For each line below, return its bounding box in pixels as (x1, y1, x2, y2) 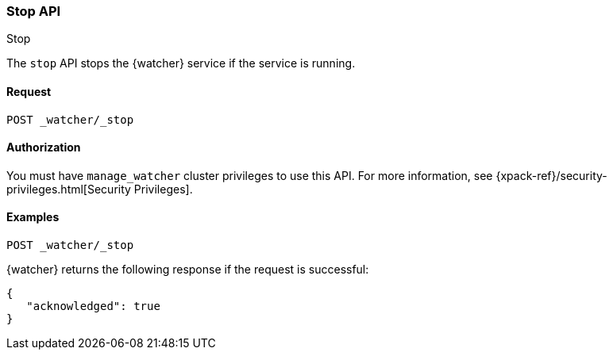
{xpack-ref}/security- (495, 168, 607, 182)
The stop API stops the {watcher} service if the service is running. (6, 56, 356, 71)
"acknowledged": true (26, 300, 160, 313)
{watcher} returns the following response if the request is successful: (6, 262, 369, 277)
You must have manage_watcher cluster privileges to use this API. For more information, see (6, 168, 493, 182)
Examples (6, 210, 60, 224)
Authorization (6, 140, 81, 155)
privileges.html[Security (6, 182, 131, 196)
